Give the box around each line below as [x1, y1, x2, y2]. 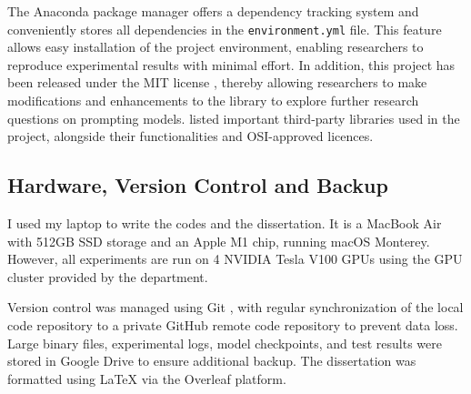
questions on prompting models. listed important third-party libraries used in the [7, 108, 460, 127]
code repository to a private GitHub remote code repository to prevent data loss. [7, 315, 458, 334]
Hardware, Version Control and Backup [7, 171, 388, 199]
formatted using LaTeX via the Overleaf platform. [7, 369, 286, 388]
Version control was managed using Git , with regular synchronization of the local [7, 298, 464, 317]
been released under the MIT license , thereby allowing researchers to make [7, 73, 427, 92]
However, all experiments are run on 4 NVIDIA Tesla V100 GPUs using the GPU [7, 249, 463, 268]
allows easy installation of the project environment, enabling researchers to [7, 37, 424, 56]
